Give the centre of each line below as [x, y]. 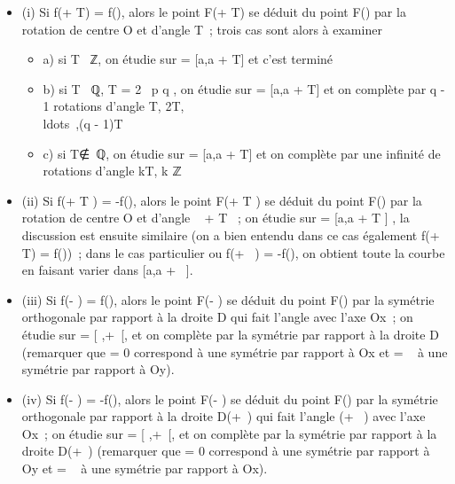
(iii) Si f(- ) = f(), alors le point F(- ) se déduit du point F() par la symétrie [228, 299]
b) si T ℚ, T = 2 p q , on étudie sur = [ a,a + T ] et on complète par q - [244, 88]
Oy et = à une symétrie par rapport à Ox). [145, 468]
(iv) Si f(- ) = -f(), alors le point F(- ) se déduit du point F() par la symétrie [230, 398]
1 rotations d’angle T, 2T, [114, 106]
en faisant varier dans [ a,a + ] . [107, 270]
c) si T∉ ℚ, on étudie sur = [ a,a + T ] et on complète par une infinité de [242, 153]
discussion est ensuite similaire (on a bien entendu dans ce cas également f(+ [231, 234]
